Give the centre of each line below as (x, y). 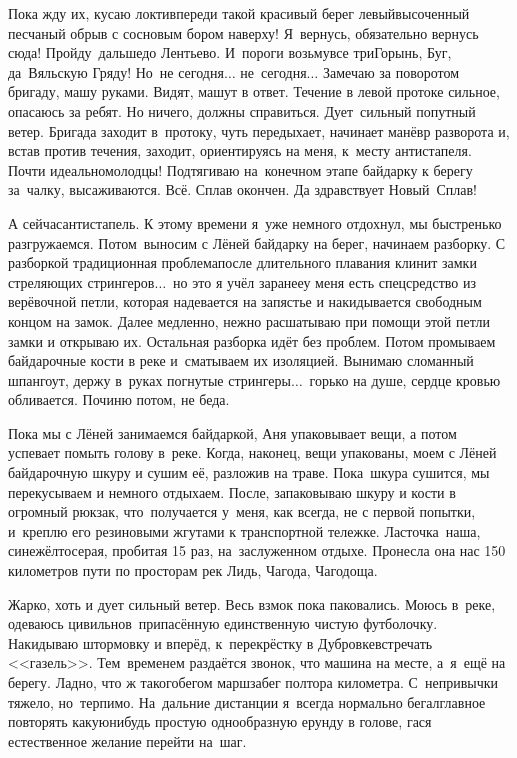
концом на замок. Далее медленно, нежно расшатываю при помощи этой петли (249, 320)
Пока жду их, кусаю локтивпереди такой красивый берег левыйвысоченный (239, 13)
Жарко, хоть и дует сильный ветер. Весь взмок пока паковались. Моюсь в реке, (252, 603)
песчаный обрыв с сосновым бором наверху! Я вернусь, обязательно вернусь (243, 32)
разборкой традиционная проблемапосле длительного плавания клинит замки (242, 262)
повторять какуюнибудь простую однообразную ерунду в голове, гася (220, 721)
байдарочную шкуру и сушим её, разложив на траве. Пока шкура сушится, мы (249, 472)
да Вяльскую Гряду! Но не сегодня (116, 71)
